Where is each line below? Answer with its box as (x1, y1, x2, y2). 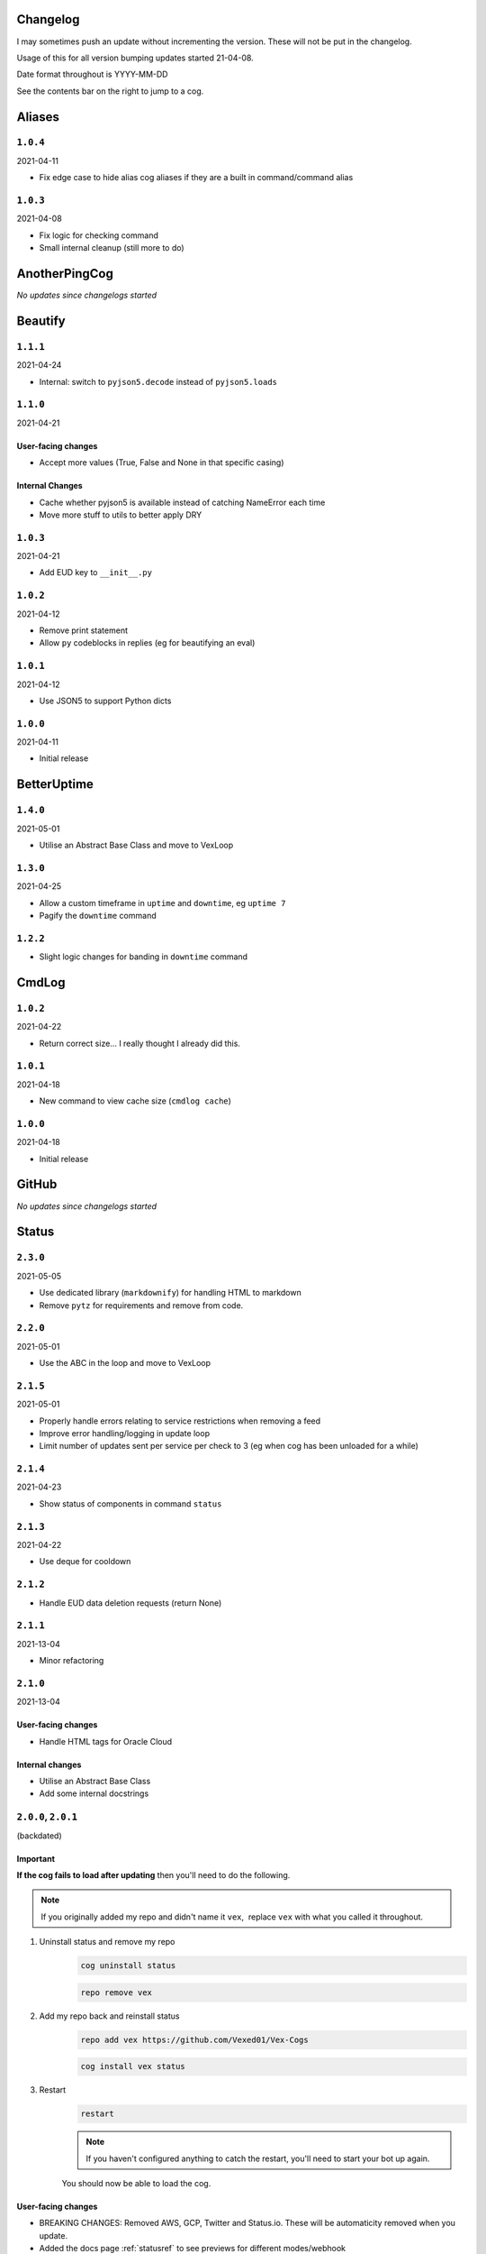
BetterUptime (16, 776, 94, 793)
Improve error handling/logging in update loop (39, 1427, 211, 1438)
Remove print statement (39, 625, 128, 636)
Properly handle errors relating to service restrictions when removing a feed (39, 1416, 321, 1426)
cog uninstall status (80, 1961, 176, 1971)
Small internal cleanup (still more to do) (39, 243, 184, 253)
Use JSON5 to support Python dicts (39, 695, 172, 706)
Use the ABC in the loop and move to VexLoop (39, 1358, 211, 1369)
